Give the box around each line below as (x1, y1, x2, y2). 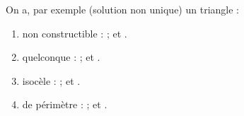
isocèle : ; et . (22, 73, 81, 88)
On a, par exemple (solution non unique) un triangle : (6, 2, 239, 16)
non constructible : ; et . (22, 25, 127, 40)
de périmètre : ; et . (22, 97, 108, 112)
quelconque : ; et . (22, 50, 100, 64)
